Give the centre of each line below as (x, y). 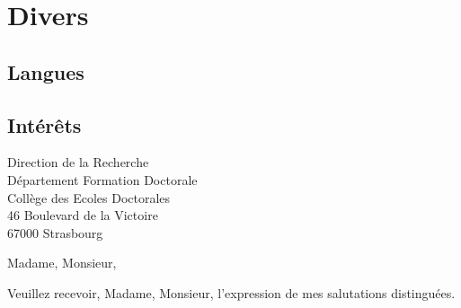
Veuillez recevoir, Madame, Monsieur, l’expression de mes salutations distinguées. (231, 292)
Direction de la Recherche (78, 162)
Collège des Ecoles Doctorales (89, 197)
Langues (46, 71)
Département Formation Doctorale (102, 179)
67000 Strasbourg (55, 232)
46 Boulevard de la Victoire (83, 215)
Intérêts (44, 124)
